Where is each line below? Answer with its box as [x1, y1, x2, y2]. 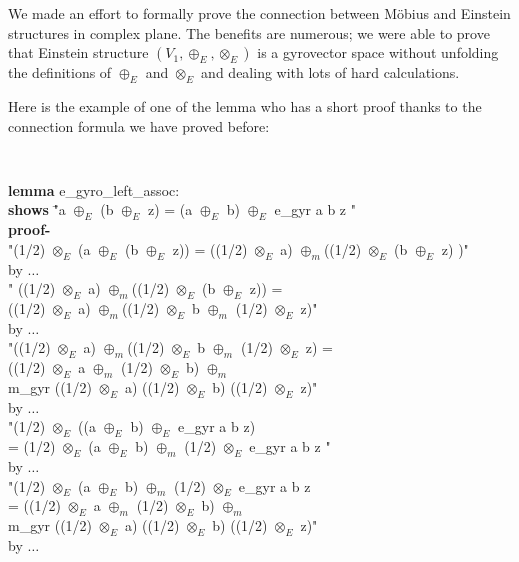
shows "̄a [8, 199, 66, 220]
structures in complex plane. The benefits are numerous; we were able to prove [8, 22, 490, 43]
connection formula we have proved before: [8, 115, 270, 136]
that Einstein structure [8, 42, 149, 63]
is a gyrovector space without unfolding [257, 42, 499, 63]
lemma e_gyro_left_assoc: [8, 179, 180, 200]
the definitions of [8, 62, 112, 83]
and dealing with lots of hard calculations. [201, 62, 460, 83]
